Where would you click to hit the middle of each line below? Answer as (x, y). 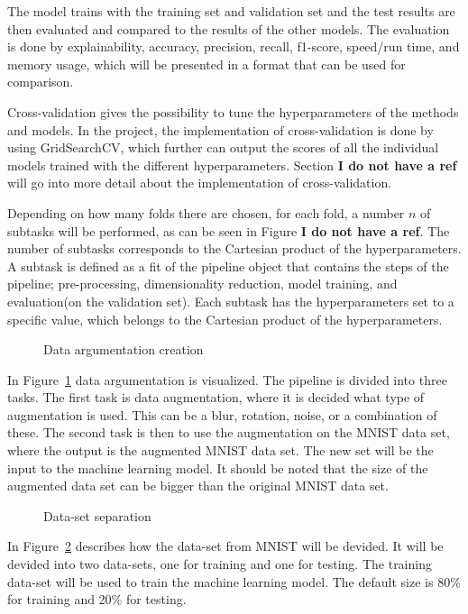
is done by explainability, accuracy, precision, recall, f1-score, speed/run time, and (234, 46)
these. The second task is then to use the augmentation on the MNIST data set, (229, 432)
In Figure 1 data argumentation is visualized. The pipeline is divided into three (227, 379)
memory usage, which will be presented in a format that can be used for (206, 64)
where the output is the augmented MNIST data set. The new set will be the (220, 450)
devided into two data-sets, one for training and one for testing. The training (220, 564)
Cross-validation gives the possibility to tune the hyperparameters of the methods (233, 111)
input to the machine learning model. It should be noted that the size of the (218, 467)
